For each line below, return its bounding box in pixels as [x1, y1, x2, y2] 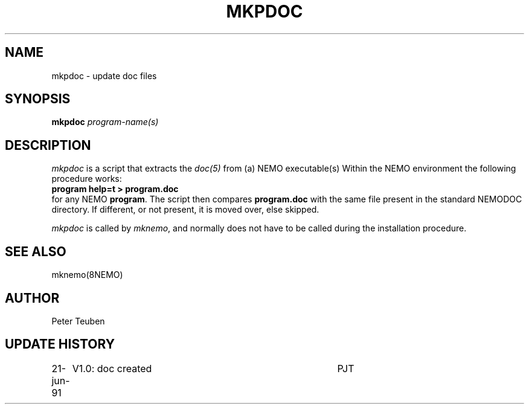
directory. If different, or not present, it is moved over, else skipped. [51, 204, 319, 215]
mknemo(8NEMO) [51, 269, 123, 280]
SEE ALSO [5, 243, 66, 259]
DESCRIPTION [5, 137, 91, 153]
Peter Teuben [51, 315, 105, 326]
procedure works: [51, 173, 122, 184]
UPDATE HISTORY [5, 337, 115, 352]
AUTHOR [5, 290, 60, 306]
